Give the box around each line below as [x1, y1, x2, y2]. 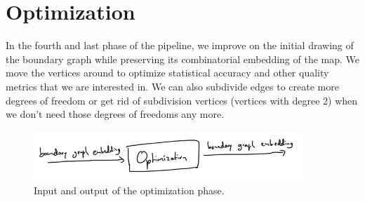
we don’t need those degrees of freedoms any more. [6, 107, 225, 121]
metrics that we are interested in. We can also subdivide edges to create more [6, 79, 339, 93]
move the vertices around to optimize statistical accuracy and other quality [6, 65, 329, 80]
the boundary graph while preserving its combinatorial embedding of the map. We [6, 51, 360, 66]
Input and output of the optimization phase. [34, 183, 225, 198]
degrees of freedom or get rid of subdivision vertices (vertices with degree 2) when [6, 93, 358, 107]
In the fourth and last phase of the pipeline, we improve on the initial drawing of [6, 38, 354, 53]
